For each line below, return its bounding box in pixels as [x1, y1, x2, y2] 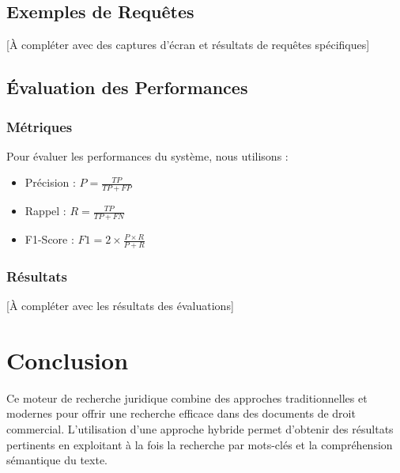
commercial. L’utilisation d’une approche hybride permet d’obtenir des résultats [6, 421, 394, 437]
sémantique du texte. [6, 452, 108, 468]
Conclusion [6, 343, 129, 376]
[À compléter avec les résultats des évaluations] [6, 297, 234, 314]
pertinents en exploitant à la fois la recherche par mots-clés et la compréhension [6, 436, 393, 452]
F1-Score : [25, 231, 74, 248]
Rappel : [25, 202, 66, 219]
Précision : [25, 174, 76, 191]
